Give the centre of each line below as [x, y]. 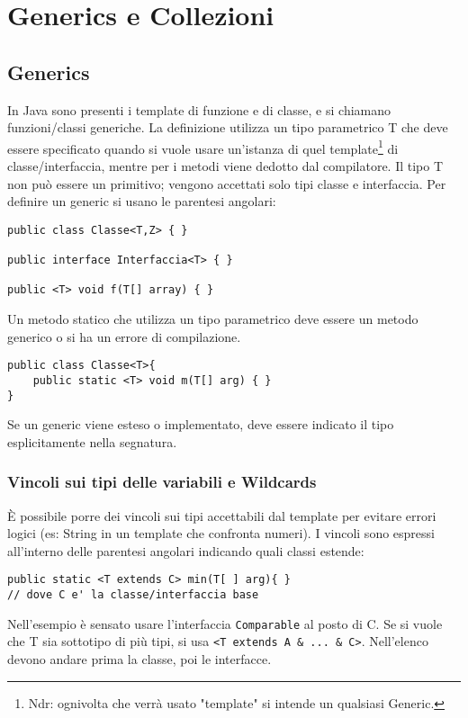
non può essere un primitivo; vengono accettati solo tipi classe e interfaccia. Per [227, 183]
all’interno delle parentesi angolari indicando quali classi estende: [186, 550]
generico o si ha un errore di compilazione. [124, 336]
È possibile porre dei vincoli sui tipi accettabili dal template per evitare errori [222, 515]
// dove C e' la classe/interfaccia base [133, 595]
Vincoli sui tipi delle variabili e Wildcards [162, 482]
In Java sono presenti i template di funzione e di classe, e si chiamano [199, 109]
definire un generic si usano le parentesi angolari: [142, 201]
